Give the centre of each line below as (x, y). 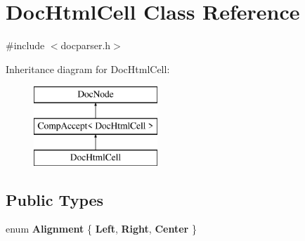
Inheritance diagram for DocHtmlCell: (88, 69)
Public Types (55, 199)
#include (25, 45)
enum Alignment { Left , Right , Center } (101, 229)
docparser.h (86, 45)
